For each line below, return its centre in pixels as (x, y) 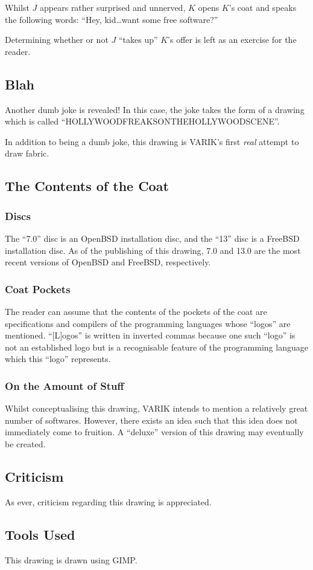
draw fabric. (27, 153)
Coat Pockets (38, 289)
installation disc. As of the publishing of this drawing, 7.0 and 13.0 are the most (153, 250)
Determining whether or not (57, 40)
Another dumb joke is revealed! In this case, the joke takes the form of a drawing (155, 109)
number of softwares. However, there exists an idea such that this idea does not (151, 420)
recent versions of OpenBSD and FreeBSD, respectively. (108, 262)
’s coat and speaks (263, 7)
